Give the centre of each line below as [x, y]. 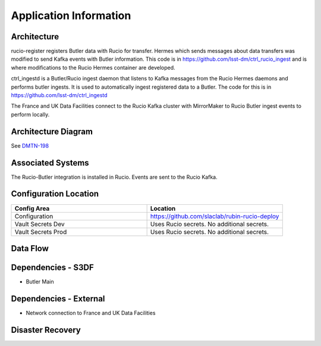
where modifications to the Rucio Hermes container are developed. [93, 67]
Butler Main [40, 282]
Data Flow [30, 248]
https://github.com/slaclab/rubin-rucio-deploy [215, 216]
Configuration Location [55, 194]
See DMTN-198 [30, 145]
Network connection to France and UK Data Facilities [91, 313]
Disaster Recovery [46, 330]
